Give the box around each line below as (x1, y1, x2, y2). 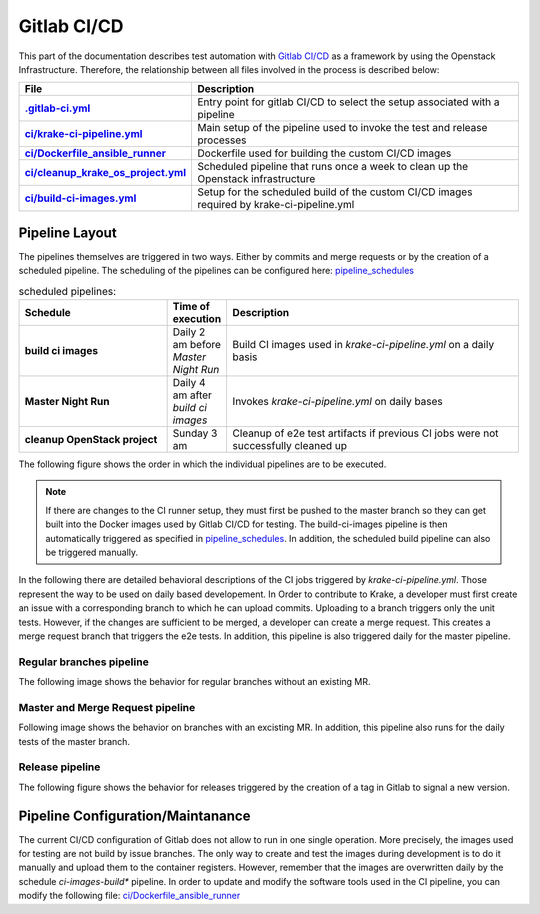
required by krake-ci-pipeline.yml (197, 198, 355, 212)
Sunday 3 (172, 426, 218, 440)
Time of (172, 300, 210, 313)
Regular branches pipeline (18, 655, 149, 669)
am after (172, 388, 212, 402)
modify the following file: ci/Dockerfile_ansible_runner (18, 890, 241, 902)
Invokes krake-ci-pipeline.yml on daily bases (232, 395, 444, 408)
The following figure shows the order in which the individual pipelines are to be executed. (18, 458, 387, 470)
